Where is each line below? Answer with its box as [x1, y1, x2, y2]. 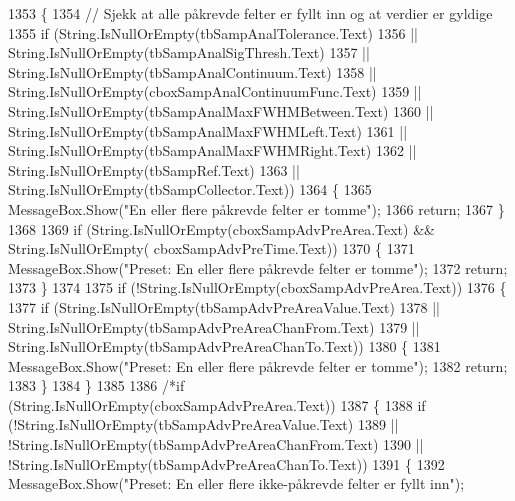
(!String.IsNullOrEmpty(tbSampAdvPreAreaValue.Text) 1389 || [8, 414, 399, 435]
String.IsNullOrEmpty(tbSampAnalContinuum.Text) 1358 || [8, 61, 377, 82]
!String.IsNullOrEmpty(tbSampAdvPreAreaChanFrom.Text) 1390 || [8, 434, 424, 455]
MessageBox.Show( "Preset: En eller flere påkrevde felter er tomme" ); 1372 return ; [8, 257, 508, 278]
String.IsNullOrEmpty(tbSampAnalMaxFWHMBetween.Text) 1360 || [8, 100, 434, 121]
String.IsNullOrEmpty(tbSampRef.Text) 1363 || [8, 159, 300, 180]
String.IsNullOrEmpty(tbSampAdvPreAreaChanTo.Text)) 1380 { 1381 [8, 336, 441, 357]
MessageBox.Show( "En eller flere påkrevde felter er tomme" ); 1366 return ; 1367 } [8, 198, 505, 219]
